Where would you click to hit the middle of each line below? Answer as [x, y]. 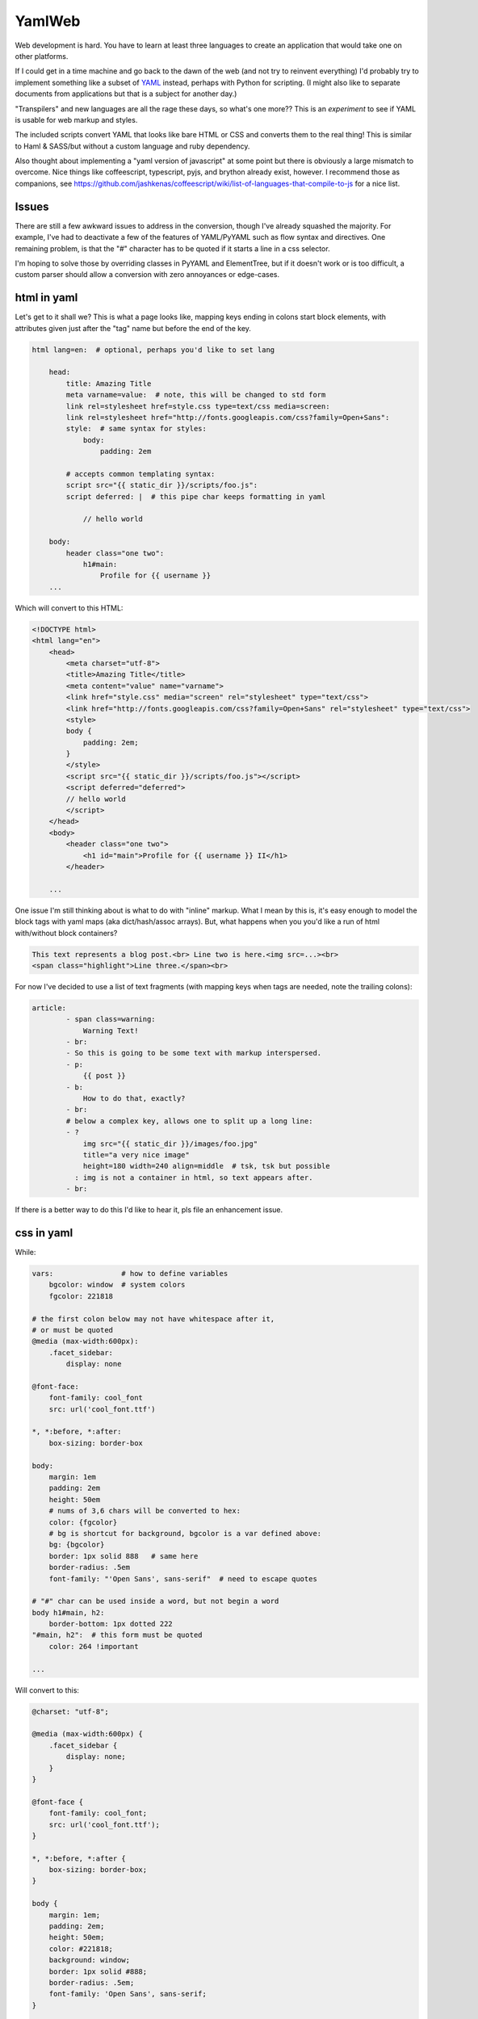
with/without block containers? [66, 933]
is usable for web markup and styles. [76, 120]
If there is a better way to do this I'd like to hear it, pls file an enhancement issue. [149, 1210]
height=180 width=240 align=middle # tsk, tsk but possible [206, 1166]
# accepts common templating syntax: [140, 474]
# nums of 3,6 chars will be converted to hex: [145, 1511]
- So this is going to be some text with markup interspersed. [194, 1053]
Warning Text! [111, 1030]
